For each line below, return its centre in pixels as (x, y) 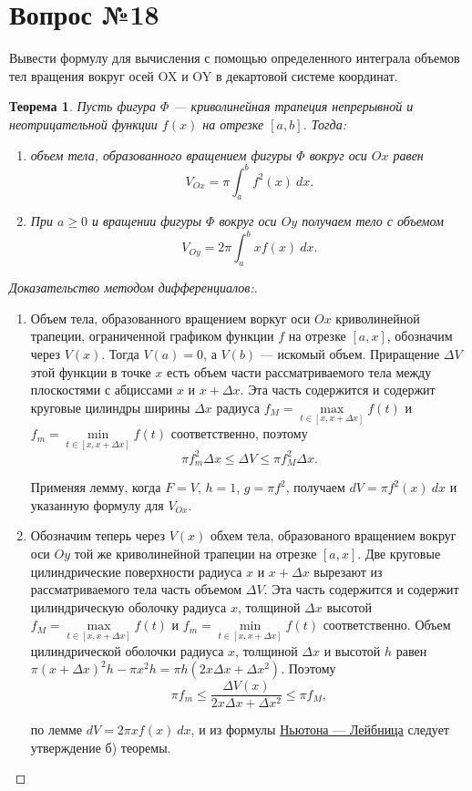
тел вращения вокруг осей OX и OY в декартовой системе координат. (204, 75)
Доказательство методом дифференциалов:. (133, 288)
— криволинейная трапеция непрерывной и (293, 106)
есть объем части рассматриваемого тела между (299, 371)
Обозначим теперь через (98, 535)
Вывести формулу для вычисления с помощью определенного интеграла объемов (235, 58)
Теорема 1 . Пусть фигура (82, 106)
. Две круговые (399, 554)
